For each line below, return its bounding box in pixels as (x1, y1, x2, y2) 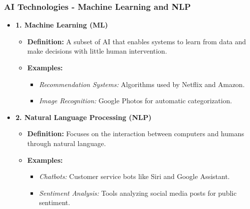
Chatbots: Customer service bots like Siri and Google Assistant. (39, 171, 230, 181)
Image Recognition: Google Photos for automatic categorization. (39, 95, 232, 106)
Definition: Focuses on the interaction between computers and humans (27, 128, 244, 139)
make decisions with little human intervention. (27, 46, 167, 56)
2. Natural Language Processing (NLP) (15, 112, 152, 122)
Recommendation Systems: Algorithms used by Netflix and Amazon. (39, 79, 245, 89)
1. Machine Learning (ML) (15, 20, 108, 30)
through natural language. (27, 138, 106, 148)
